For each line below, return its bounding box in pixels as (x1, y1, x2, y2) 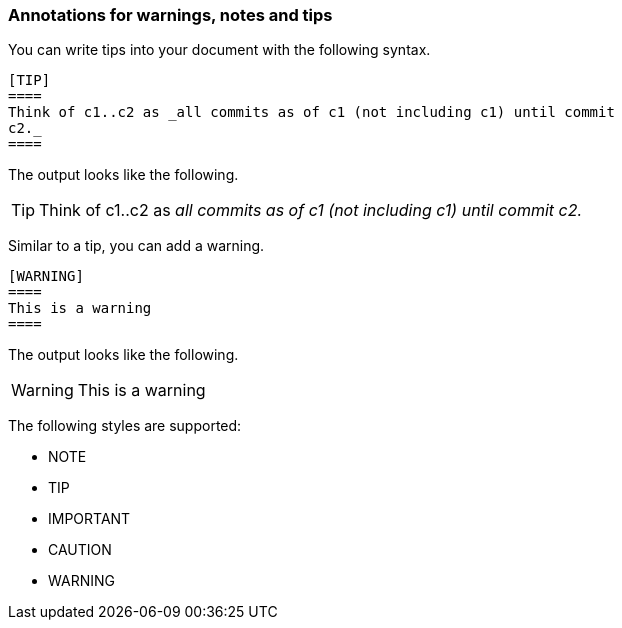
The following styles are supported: (8, 417, 242, 435)
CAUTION (48, 541, 112, 559)
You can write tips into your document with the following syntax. (8, 41, 431, 59)
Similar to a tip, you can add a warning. (8, 237, 265, 255)
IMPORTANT (48, 510, 131, 528)
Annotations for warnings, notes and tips (8, 5, 333, 25)
